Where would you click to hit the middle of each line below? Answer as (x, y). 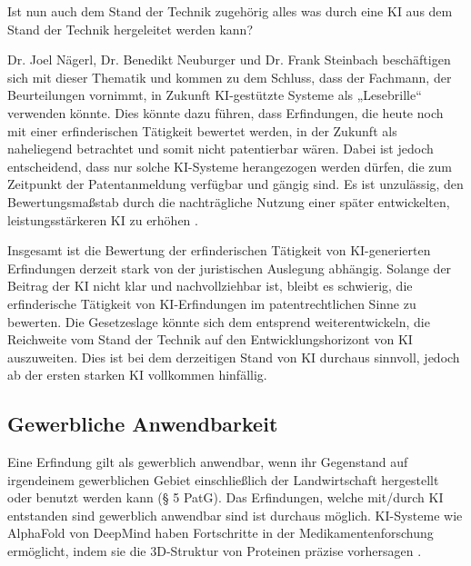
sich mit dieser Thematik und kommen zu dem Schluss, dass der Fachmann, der (230, 77)
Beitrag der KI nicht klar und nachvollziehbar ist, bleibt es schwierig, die (210, 286)
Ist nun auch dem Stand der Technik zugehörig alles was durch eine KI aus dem (230, 11)
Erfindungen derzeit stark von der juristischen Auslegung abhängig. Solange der (230, 268)
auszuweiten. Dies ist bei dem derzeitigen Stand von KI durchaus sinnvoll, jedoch (234, 357)
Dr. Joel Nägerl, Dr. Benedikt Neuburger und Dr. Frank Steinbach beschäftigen (229, 60)
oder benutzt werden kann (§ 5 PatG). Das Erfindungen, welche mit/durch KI (225, 497)
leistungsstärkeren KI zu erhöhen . (103, 219)
